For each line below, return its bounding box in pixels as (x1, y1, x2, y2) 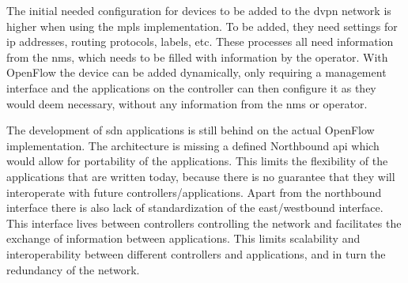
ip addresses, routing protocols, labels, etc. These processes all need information (6, 33, 394, 50)
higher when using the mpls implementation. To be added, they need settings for (6, 17, 398, 34)
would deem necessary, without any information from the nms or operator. (6, 95, 368, 111)
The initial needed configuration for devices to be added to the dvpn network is (6, 2, 391, 18)
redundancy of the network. (6, 261, 140, 277)
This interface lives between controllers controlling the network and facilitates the (6, 214, 402, 231)
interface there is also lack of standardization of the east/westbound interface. (6, 199, 383, 216)
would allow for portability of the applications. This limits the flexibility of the (6, 153, 388, 169)
